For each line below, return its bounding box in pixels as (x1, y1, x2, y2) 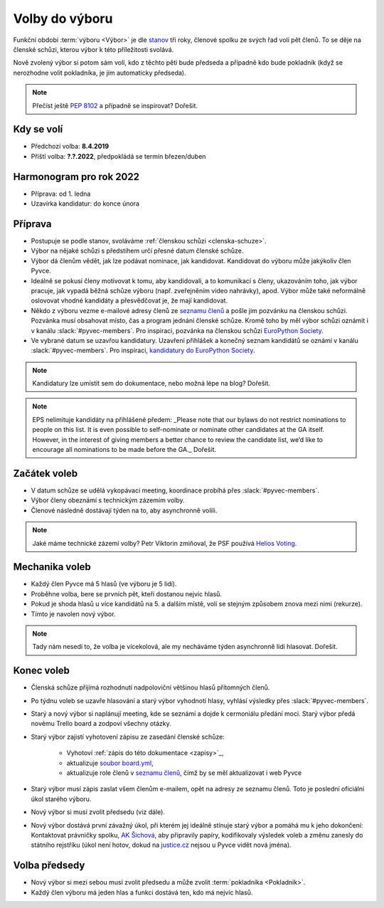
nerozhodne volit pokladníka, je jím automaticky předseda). (13, 68, 186, 77)
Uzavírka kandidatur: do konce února (31, 199, 140, 208)
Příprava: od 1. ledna (31, 189, 91, 198)
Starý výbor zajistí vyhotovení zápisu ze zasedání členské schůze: (31, 732, 225, 741)
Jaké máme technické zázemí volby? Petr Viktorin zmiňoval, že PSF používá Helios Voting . (32, 539, 297, 547)
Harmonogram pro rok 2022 (13, 171, 140, 183)
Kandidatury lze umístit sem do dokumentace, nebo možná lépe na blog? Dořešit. (32, 379, 270, 388)
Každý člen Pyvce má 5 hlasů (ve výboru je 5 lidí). (31, 580, 177, 588)
